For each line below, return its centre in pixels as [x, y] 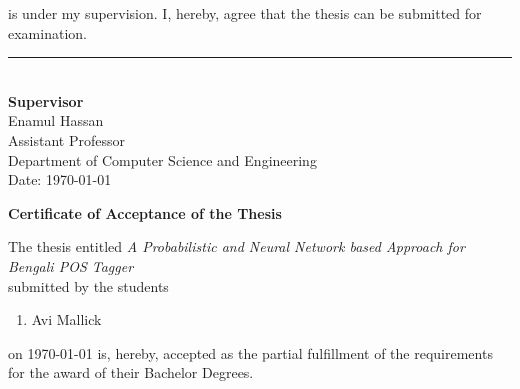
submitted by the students [88, 285]
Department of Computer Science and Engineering [162, 159]
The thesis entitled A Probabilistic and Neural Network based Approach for [236, 246]
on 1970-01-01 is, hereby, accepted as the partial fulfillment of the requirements [250, 352]
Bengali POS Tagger [71, 265]
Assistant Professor [66, 139]
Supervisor [46, 100]
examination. [47, 32]
